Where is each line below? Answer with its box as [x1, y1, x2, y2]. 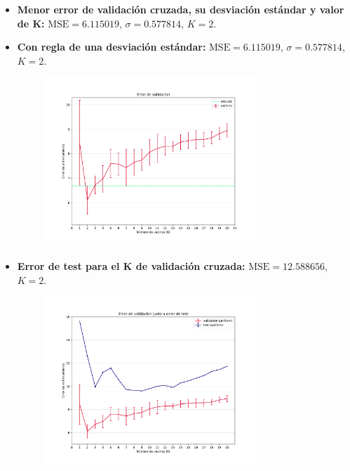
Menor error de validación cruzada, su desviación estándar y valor [17, 2, 344, 16]
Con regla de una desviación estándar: [17, 39, 206, 54]
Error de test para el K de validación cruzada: [17, 259, 245, 273]
